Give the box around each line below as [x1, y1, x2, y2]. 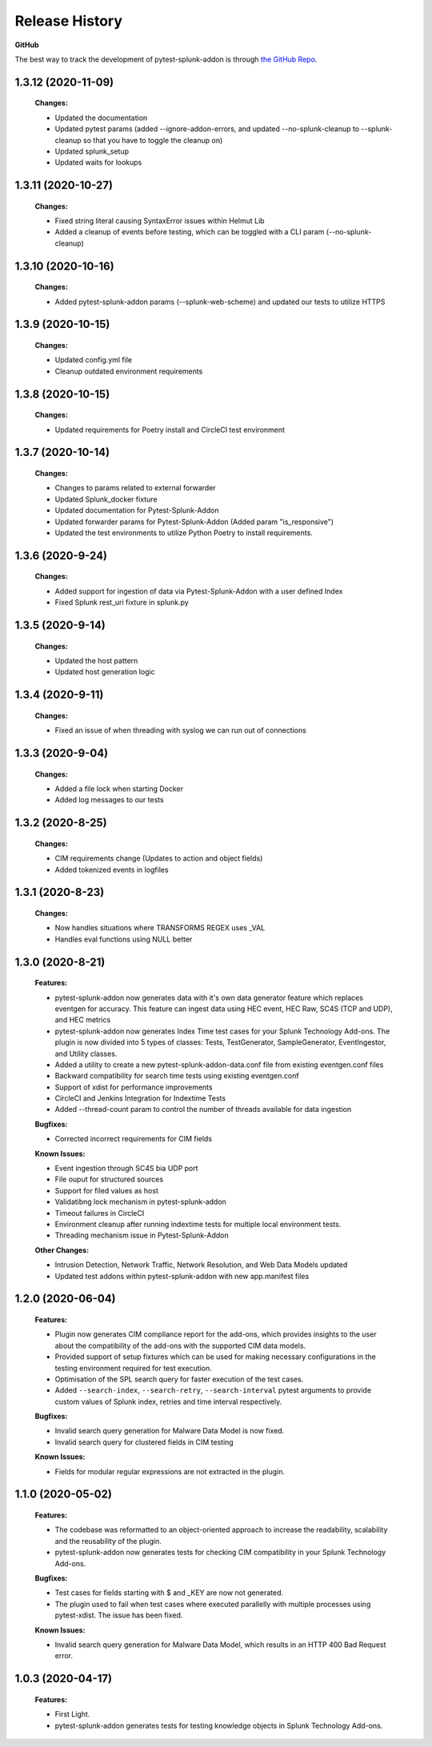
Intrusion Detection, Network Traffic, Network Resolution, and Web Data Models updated [54, 1260, 348, 1269]
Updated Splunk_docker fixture [54, 494, 158, 504]
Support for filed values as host [54, 1185, 159, 1195]
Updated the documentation [54, 113, 148, 122]
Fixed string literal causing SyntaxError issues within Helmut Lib [54, 216, 265, 226]
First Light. [54, 1709, 90, 1719]
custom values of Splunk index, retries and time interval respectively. [54, 1397, 282, 1406]
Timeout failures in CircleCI [54, 1208, 145, 1217]
